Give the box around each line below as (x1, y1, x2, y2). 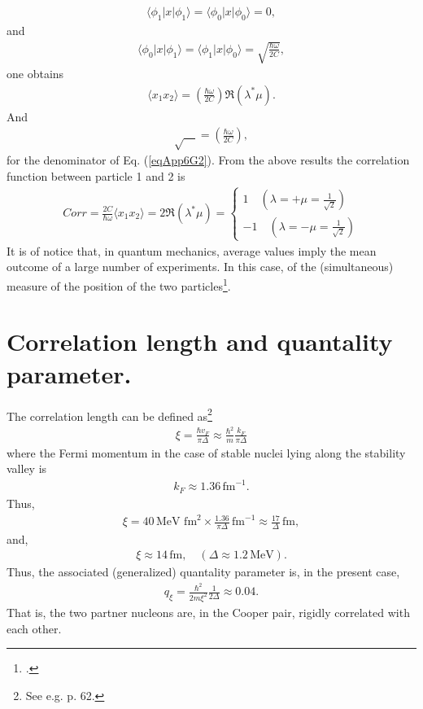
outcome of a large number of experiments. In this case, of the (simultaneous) (7, 258, 394, 275)
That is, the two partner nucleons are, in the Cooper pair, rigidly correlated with (7, 604, 410, 621)
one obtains (7, 65, 64, 81)
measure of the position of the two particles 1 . (7, 274, 231, 294)
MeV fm (155, 516, 198, 528)
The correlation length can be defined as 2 (7, 405, 212, 424)
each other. (7, 619, 62, 637)
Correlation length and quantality (7, 325, 393, 358)
